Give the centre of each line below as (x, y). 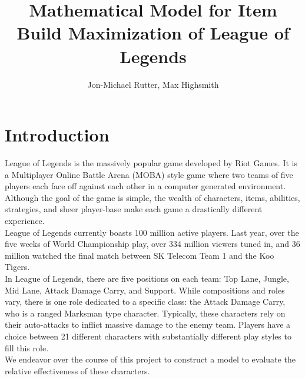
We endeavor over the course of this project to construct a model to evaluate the (150, 359)
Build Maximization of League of (153, 33)
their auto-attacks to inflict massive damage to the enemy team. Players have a (148, 324)
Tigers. (17, 267)
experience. (25, 220)
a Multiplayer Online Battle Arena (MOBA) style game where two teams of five (149, 174)
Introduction (57, 135)
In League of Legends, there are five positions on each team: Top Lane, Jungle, (147, 278)
